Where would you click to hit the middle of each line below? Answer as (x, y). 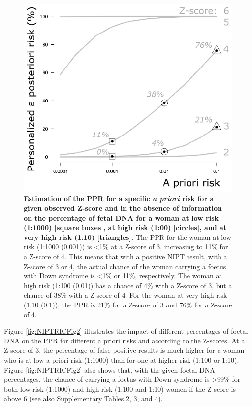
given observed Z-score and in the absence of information (123, 208)
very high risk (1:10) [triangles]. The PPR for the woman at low (127, 237)
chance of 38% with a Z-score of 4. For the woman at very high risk (126, 295)
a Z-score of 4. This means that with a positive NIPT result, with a (126, 256)
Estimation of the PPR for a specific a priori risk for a (119, 198)
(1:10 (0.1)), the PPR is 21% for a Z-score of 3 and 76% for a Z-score (128, 304)
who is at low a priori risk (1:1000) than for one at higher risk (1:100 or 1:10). (122, 359)
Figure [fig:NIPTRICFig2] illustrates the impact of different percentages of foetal (126, 331)
